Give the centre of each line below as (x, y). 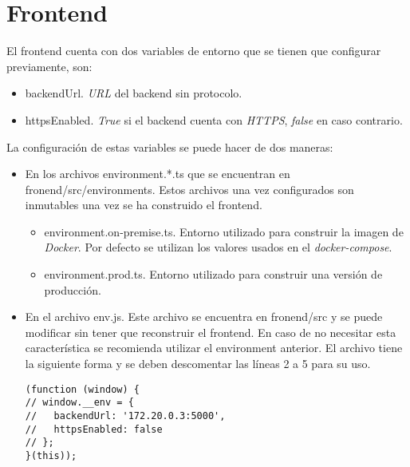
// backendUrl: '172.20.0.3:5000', (125, 416)
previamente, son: (49, 66)
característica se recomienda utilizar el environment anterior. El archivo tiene (214, 348)
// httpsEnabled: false (94, 429)
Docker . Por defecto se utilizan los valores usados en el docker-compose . (218, 247)
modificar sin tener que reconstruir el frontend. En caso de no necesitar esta (211, 332)
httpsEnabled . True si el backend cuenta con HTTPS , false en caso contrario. (214, 119)
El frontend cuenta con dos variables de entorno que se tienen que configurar (194, 51)
